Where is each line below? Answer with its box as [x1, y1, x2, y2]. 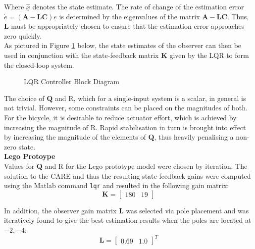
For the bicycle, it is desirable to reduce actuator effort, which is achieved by [4, 112, 237, 122]
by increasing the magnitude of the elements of [4, 132, 146, 142]
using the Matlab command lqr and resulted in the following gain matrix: [4, 180, 229, 191]
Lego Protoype [4, 151, 55, 161]
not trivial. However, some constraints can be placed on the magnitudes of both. [4, 102, 248, 113]
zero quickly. [4, 30, 42, 41]
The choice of [4, 93, 45, 103]
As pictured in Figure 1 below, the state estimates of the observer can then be [4, 40, 242, 50]
